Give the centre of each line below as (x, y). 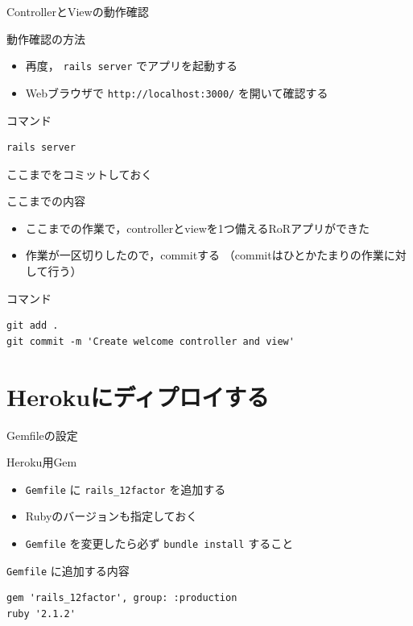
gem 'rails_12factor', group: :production (122, 598)
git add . (33, 326)
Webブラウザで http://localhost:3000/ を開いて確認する (177, 92)
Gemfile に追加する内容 (68, 570)
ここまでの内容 (46, 201)
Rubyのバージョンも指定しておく (112, 516)
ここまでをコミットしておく (80, 174)
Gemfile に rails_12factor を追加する (126, 489)
